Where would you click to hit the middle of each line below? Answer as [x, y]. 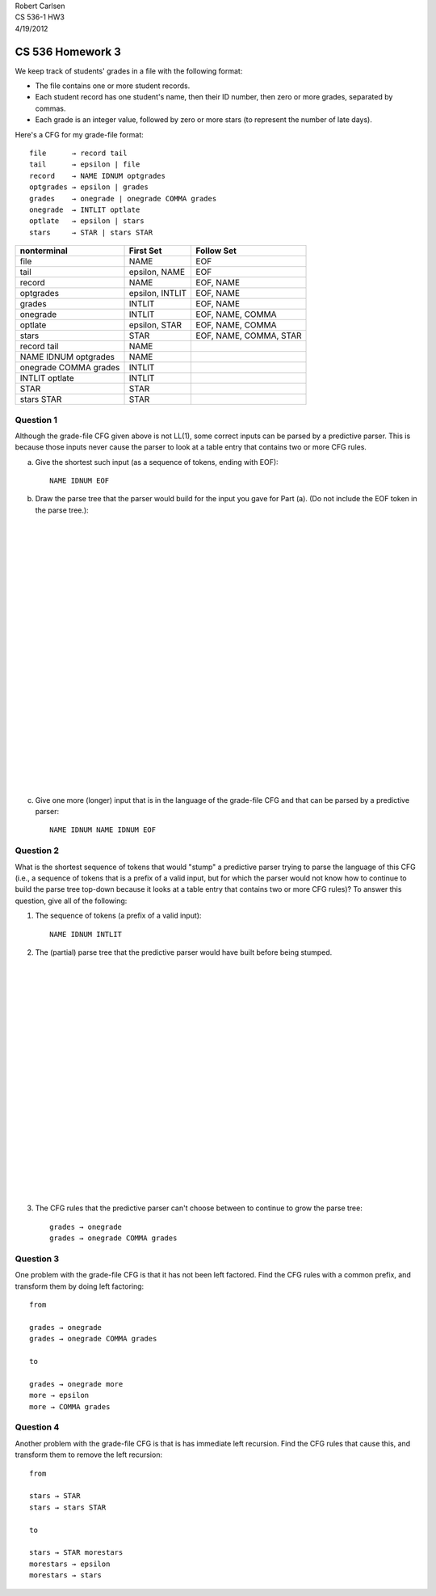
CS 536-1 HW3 [40, 17]
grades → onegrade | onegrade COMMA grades [123, 198]
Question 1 [36, 420]
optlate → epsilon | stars [87, 221]
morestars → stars [66, 1575]
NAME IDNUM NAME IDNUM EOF [103, 830]
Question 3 [37, 1259]
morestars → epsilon [70, 1564]
